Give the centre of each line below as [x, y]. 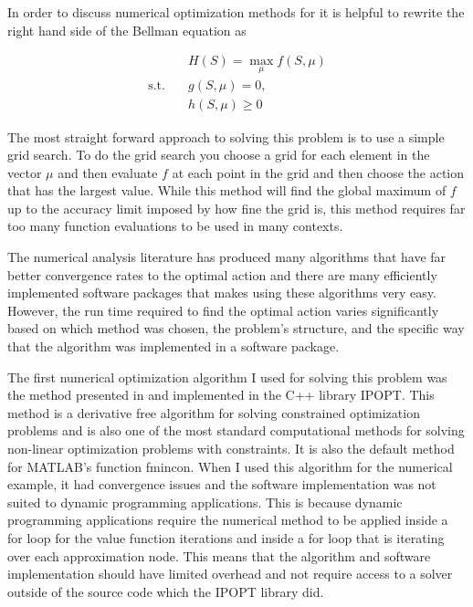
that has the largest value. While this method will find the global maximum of [227, 190]
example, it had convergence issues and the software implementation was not [222, 484]
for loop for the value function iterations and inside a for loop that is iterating [226, 537]
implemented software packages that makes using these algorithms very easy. [222, 293]
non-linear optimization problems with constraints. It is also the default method [231, 448]
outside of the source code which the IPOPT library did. [166, 591]
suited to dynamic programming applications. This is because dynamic [205, 502]
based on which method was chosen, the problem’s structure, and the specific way [236, 328]
